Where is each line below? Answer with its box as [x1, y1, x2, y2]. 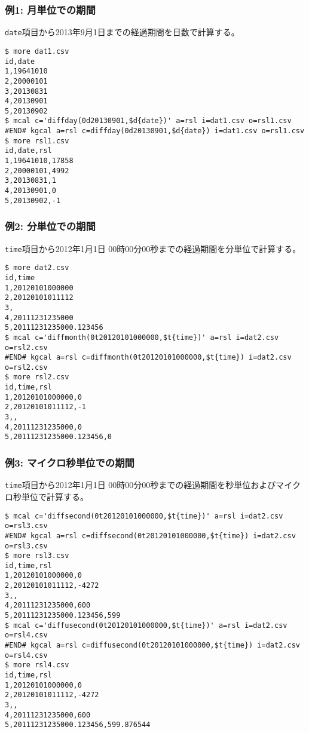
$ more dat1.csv [5, 47, 69, 56]
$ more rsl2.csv [5, 373, 69, 382]
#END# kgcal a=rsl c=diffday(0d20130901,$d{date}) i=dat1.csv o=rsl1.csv [5, 127, 305, 136]
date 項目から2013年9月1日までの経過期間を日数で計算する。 [5, 26, 240, 38]
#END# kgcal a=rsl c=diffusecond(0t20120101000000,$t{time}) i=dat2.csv [5, 641, 300, 650]
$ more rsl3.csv [5, 551, 69, 560]
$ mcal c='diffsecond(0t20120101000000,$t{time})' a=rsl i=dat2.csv [5, 511, 283, 520]
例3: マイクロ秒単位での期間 [5, 455, 134, 470]
